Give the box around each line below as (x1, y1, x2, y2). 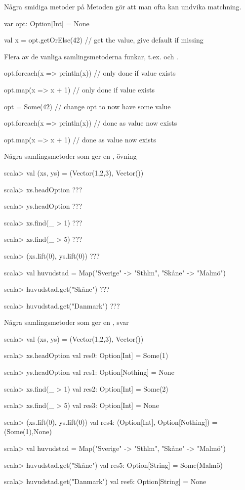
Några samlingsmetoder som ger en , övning (4, 151, 137, 161)
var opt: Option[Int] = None (4, 18, 89, 28)
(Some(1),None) (4, 426, 52, 437)
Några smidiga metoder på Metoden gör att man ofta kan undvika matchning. (4, 1, 242, 11)
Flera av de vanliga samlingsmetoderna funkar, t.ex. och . (4, 51, 178, 61)
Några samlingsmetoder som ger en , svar (4, 317, 129, 327)
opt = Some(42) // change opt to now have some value (4, 101, 171, 111)
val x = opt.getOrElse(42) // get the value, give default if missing (4, 35, 204, 45)
